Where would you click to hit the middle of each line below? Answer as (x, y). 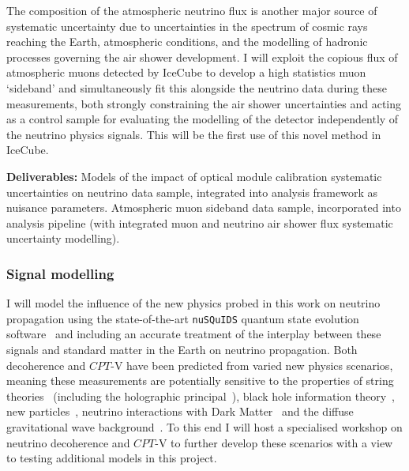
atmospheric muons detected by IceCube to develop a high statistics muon (186, 72)
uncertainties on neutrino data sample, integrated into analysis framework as (192, 192)
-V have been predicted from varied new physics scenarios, (252, 365)
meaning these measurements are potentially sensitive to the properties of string (200, 381)
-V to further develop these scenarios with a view (274, 442)
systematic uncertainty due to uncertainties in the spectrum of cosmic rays (187, 26)
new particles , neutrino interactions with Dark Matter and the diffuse (180, 411)
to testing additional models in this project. (112, 458)
